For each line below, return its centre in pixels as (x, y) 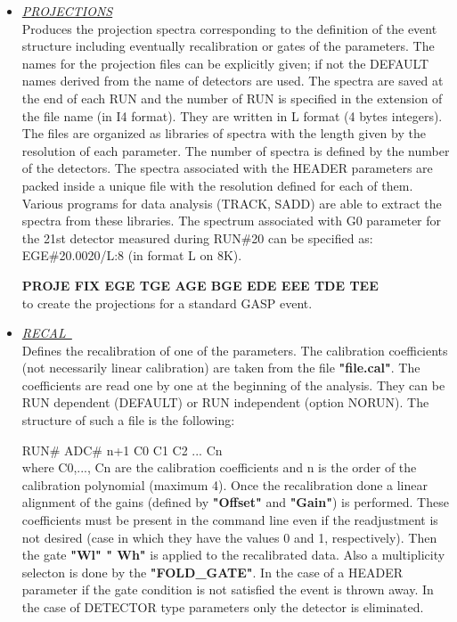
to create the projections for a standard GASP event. (167, 303)
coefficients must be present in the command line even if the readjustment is (230, 520)
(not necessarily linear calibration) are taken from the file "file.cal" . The (221, 368)
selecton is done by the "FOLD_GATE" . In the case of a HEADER (212, 572)
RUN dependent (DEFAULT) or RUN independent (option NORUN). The (225, 402)
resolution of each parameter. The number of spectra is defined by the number (236, 150)
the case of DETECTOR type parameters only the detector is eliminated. (223, 607)
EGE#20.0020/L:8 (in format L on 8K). (132, 255)
